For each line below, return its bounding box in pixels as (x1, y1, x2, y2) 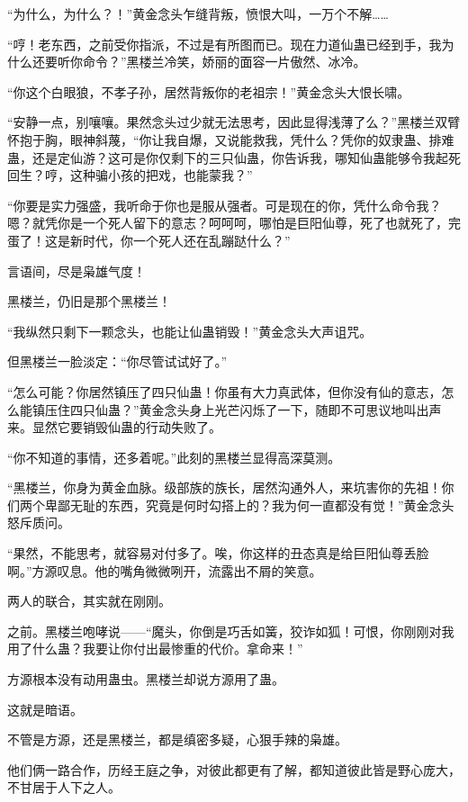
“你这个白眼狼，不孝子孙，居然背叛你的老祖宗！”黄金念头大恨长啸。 (7, 82, 410, 101)
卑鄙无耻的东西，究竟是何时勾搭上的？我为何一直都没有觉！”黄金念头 (44, 495, 454, 514)
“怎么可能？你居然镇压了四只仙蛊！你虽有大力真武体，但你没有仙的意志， (7, 382, 442, 401)
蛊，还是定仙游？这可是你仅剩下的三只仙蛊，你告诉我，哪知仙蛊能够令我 (7, 148, 436, 167)
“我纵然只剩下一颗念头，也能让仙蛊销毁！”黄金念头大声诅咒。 (7, 321, 373, 340)
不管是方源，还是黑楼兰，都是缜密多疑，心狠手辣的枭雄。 (7, 730, 347, 749)
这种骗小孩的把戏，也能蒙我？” (69, 166, 253, 185)
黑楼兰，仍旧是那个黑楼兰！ (7, 292, 171, 311)
